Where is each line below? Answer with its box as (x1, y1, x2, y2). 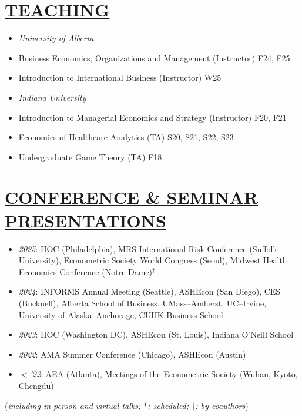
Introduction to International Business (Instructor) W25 (18, 71, 222, 84)
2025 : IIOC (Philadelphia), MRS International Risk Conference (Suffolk (18, 242, 277, 255)
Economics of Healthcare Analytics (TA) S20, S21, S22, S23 (18, 131, 234, 143)
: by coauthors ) (195, 399, 249, 411)
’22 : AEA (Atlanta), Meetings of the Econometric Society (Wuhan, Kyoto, (29, 368, 298, 380)
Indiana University (18, 91, 86, 103)
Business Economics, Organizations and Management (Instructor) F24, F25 (18, 51, 290, 64)
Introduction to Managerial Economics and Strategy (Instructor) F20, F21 (18, 111, 287, 123)
